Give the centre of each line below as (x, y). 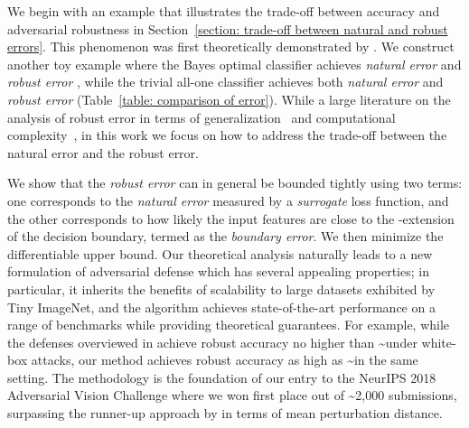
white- (439, 342)
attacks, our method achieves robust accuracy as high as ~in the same (225, 360)
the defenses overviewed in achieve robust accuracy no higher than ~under (212, 342)
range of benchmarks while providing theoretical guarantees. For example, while (229, 325)
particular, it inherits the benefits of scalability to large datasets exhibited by (221, 288)
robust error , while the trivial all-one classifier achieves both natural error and (225, 82)
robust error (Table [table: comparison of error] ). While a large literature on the (229, 99)
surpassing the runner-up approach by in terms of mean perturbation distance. (225, 413)
